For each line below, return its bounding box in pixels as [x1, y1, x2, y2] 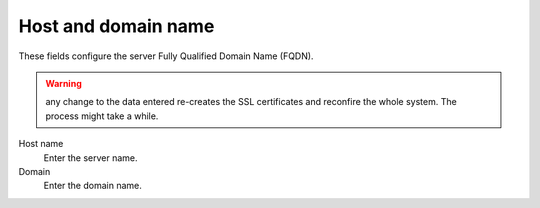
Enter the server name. [43, 151, 139, 164]
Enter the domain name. [43, 180, 142, 192]
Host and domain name [18, 15, 215, 37]
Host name [18, 138, 64, 150]
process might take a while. [45, 110, 159, 122]
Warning [45, 77, 82, 89]
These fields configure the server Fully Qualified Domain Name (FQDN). [18, 50, 314, 62]
